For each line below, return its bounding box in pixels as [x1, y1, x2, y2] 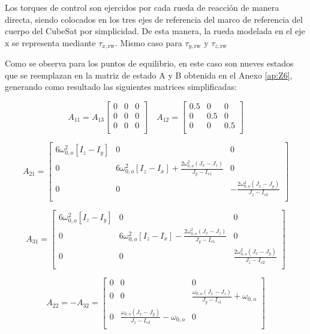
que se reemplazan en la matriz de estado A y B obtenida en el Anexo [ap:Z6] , [5, 68, 293, 81]
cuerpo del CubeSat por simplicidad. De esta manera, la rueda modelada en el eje [5, 25, 305, 37]
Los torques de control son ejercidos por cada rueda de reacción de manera [5, 1, 279, 13]
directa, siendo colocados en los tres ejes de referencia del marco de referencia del [5, 13, 303, 25]
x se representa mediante [5, 36, 96, 49]
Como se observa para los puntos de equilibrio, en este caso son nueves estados [5, 57, 294, 70]
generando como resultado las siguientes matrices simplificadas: [5, 80, 237, 93]
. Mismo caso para [115, 36, 182, 49]
